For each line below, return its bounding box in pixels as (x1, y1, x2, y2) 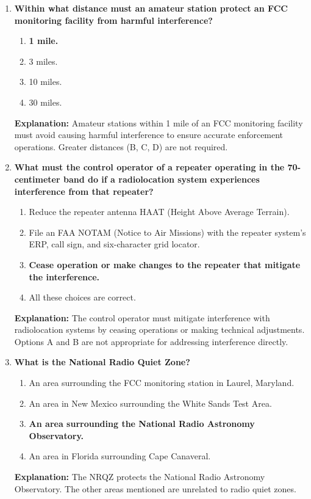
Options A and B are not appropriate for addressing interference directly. (14, 335, 288, 348)
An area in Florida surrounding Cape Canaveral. (29, 450, 211, 462)
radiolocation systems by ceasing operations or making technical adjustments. (14, 323, 305, 336)
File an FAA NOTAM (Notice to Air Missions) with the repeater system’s (29, 225, 306, 238)
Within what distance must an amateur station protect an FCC (14, 2, 288, 14)
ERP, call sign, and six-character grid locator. (29, 238, 200, 250)
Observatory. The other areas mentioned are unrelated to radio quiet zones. (14, 482, 296, 495)
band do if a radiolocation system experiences (63, 172, 260, 185)
